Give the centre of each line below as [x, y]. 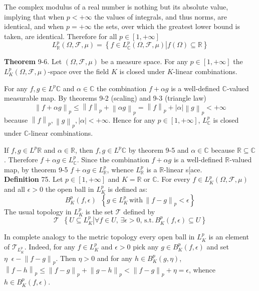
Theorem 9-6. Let [33, 61]
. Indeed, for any [50, 246]
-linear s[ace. [183, 169]
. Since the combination [113, 160]
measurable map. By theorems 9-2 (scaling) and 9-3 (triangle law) [105, 98]
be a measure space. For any [144, 61]
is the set [99, 211]
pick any [146, 246]
